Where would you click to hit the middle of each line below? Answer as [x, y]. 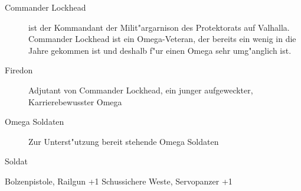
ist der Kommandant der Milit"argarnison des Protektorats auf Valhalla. [159, 27]
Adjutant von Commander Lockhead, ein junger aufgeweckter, [141, 90]
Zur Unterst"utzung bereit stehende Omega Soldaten [124, 141]
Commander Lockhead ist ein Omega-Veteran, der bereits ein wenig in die [162, 39]
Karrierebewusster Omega [75, 101]
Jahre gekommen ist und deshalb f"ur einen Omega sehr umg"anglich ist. [160, 50]
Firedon [19, 70]
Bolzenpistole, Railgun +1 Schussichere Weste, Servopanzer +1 [119, 181]
